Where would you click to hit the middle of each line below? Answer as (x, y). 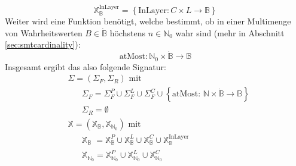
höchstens (127, 32)
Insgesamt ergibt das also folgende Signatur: (86, 66)
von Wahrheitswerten (44, 32)
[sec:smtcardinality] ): (43, 44)
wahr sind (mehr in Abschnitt (230, 32)
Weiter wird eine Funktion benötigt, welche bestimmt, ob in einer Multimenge (148, 21)
